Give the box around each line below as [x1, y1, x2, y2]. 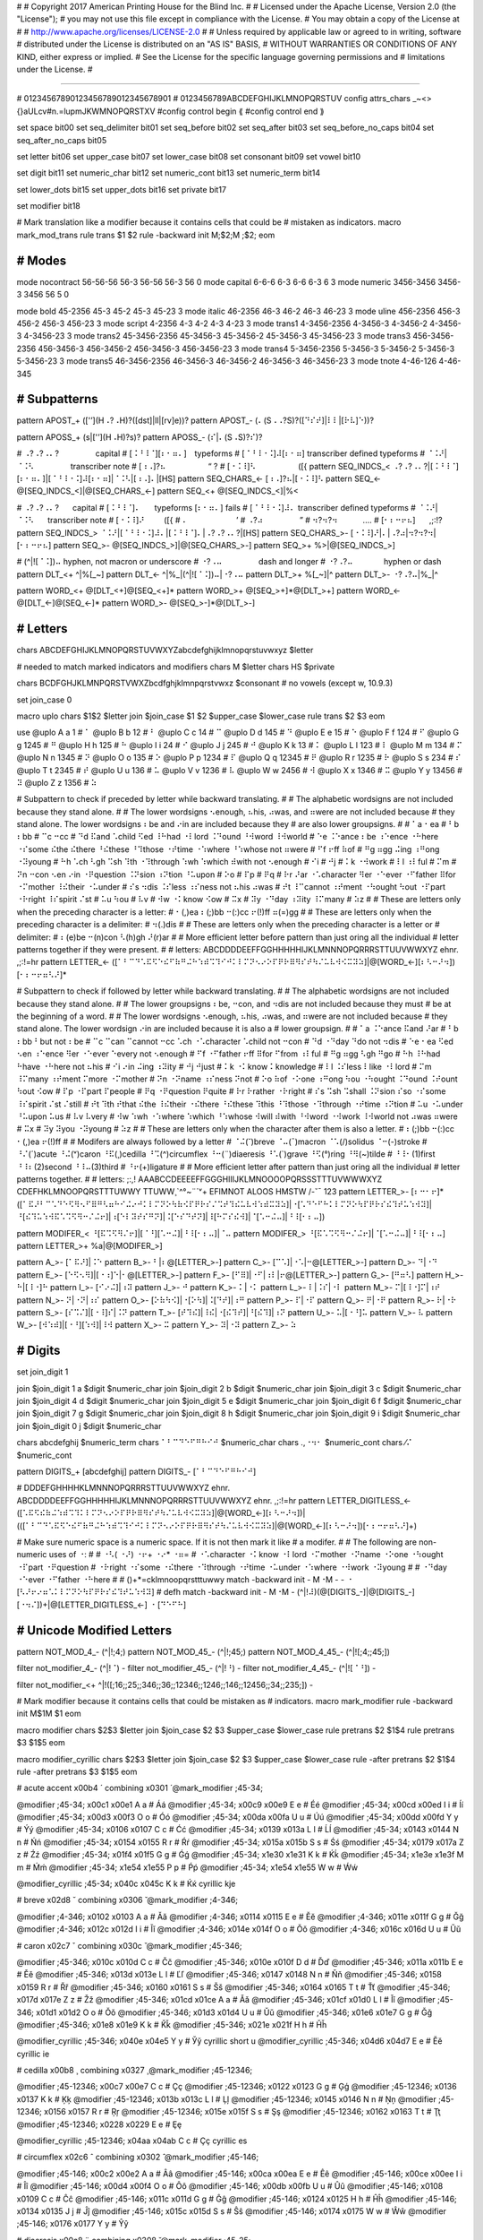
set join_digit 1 [16, 1366, 69, 1377]
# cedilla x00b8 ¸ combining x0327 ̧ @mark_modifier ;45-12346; [16, 2065, 253, 2076]
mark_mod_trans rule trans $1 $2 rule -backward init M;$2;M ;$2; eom [16, 229, 275, 240]
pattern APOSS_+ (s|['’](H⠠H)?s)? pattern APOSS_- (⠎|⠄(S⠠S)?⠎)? [16, 431, 263, 443]
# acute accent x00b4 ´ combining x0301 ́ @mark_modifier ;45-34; [16, 1783, 264, 1794]
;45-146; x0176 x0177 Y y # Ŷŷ [16, 2218, 129, 2229]
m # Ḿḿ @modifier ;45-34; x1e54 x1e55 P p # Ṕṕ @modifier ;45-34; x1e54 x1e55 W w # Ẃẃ [16, 1862, 358, 1873]
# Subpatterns [16, 392, 98, 407]
